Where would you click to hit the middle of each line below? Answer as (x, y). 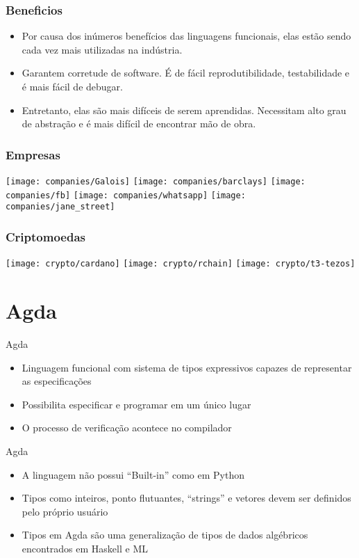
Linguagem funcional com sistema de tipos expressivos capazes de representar (187, 367)
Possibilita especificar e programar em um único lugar (136, 404)
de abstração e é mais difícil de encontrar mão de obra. (139, 123)
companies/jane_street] (60, 207)
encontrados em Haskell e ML (85, 548)
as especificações (57, 381)
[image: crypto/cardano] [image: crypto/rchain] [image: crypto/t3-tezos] (181, 264)
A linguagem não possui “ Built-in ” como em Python (133, 474)
